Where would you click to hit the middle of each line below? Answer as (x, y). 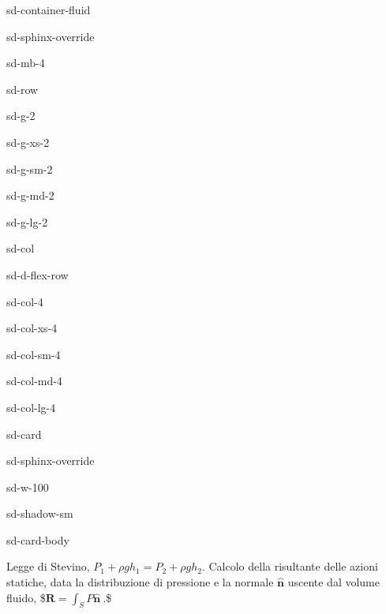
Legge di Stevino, (48, 566)
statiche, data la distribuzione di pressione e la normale (140, 582)
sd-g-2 (21, 116)
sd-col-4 (25, 301)
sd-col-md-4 (34, 381)
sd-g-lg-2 (27, 221)
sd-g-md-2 (30, 195)
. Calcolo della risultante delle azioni (290, 566)
